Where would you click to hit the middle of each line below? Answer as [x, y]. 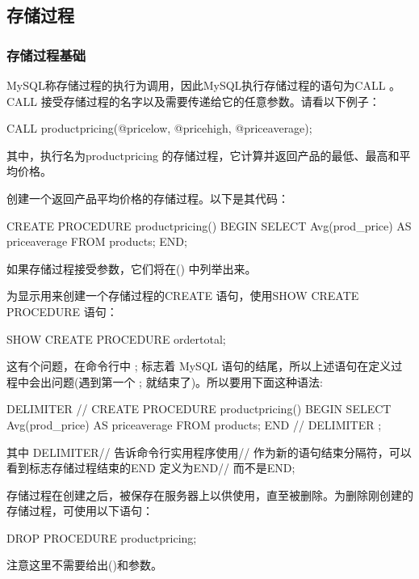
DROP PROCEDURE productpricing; [102, 537]
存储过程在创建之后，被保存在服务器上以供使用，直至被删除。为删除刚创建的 [210, 494]
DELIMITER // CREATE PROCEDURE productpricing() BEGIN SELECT [199, 409]
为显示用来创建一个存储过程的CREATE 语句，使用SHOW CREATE [183, 296]
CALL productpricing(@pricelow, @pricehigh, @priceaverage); [159, 128]
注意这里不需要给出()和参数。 [84, 565]
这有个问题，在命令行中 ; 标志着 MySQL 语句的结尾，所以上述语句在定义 [199, 366]
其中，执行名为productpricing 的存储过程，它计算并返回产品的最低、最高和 [203, 155]
